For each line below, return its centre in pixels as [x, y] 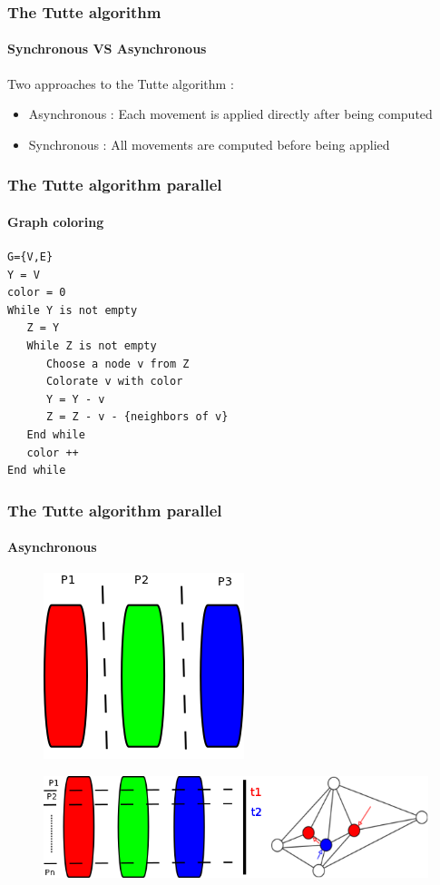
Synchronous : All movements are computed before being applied [209, 144]
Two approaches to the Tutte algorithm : [121, 83]
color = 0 [37, 293]
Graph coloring [56, 221]
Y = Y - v [75, 399]
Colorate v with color [114, 382]
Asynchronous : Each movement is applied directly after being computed [230, 114]
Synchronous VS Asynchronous [107, 49]
